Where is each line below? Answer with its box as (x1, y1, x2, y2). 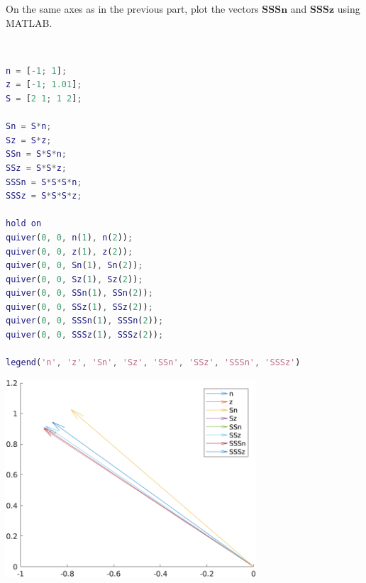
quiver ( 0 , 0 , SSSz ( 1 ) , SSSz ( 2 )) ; (6, 330, 164, 340)
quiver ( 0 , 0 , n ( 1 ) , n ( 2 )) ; (6, 232, 133, 243)
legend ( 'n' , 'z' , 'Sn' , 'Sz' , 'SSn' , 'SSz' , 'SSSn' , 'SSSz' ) (6, 357, 301, 368)
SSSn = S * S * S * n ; (6, 177, 82, 187)
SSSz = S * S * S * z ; (6, 191, 82, 201)
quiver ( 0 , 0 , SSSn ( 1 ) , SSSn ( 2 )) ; (6, 316, 164, 326)
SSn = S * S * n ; (6, 149, 67, 160)
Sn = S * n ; (6, 121, 52, 132)
